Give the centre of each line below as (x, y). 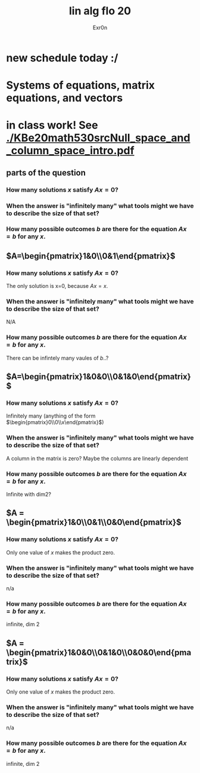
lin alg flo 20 (100, 11)
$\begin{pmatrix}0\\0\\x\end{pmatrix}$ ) (55, 422)
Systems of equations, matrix (81, 85)
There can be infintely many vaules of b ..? (57, 358)
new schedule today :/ (62, 58)
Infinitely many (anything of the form (51, 416)
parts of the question (46, 172)
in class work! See (52, 125)
